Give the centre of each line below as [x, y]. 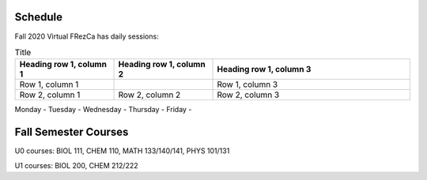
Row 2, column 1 [50, 95]
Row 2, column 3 [248, 95]
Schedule [39, 17]
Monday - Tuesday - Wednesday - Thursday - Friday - [103, 110]
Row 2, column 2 [149, 95]
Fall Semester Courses [72, 132]
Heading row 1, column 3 [264, 69]
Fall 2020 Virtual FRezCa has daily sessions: [87, 36]
